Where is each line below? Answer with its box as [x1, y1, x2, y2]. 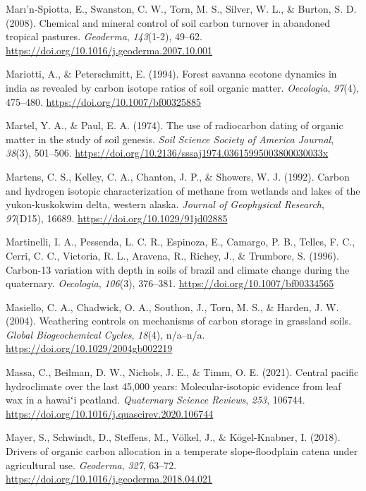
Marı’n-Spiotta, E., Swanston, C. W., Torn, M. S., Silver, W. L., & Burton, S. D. [6, 1, 357, 16]
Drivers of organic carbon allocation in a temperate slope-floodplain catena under [6, 444, 358, 459]
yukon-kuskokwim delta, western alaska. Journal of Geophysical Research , [6, 197, 324, 212]
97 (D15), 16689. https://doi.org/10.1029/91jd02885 [6, 210, 228, 225]
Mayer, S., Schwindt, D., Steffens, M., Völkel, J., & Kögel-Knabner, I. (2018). [6, 430, 341, 444]
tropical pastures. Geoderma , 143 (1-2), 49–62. [6, 29, 202, 44]
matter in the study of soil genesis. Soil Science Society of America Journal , [6, 131, 334, 146]
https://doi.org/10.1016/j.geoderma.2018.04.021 [6, 471, 213, 486]
